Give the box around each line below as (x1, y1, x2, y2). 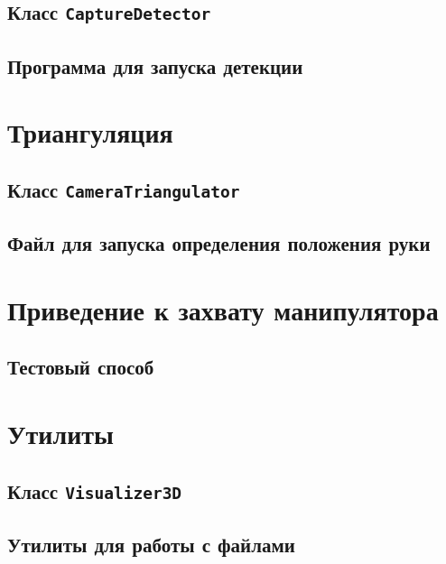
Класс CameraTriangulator (7, 175, 240, 203)
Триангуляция (7, 114, 173, 151)
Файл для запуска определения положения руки (7, 229, 431, 257)
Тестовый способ (7, 353, 154, 381)
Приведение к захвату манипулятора (7, 291, 439, 328)
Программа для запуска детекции (7, 51, 303, 79)
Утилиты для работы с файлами (7, 530, 295, 558)
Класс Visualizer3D (7, 476, 182, 504)
